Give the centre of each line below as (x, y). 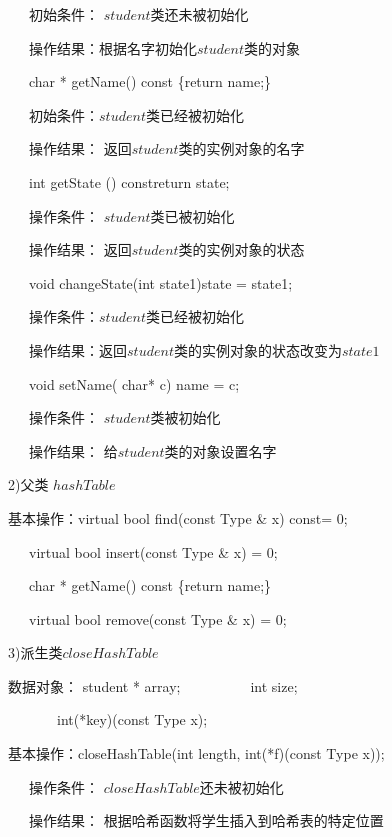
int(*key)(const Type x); (132, 719)
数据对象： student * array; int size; (153, 685)
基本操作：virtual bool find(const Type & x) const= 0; (178, 517)
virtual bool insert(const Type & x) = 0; (153, 551)
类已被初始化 (192, 215)
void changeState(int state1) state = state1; (160, 282)
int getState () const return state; (129, 181)
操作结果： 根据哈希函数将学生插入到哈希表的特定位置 (206, 820)
